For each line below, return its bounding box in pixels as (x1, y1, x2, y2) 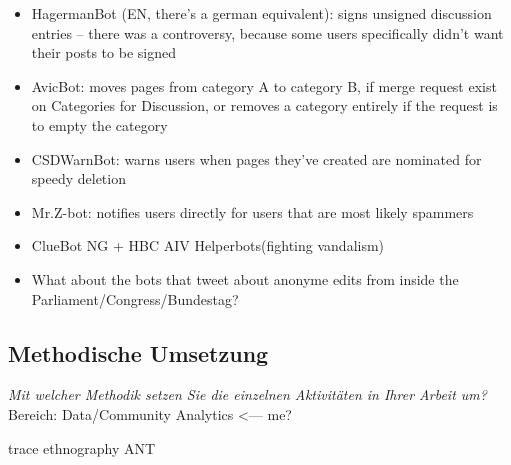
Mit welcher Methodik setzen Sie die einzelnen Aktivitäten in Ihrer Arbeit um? (8, 384, 487, 405)
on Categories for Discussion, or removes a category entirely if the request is (31, 95, 498, 116)
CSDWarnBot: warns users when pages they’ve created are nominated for (31, 148, 482, 169)
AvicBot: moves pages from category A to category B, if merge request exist (31, 75, 497, 96)
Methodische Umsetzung (8, 337, 269, 368)
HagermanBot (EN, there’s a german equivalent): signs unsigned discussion (31, 3, 492, 23)
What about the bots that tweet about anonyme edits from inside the (31, 268, 459, 289)
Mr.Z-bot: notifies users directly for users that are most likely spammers (31, 201, 474, 222)
